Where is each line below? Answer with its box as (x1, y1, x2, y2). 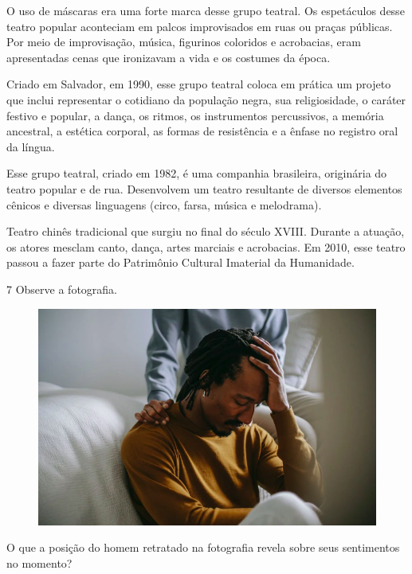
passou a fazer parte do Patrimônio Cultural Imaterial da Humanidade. (6, 254, 355, 271)
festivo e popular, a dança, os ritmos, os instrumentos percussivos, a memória (6, 107, 384, 123)
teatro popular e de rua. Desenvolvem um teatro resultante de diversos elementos (6, 180, 402, 197)
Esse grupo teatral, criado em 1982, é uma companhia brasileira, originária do (6, 165, 387, 182)
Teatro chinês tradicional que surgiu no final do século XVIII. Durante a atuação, (6, 223, 405, 240)
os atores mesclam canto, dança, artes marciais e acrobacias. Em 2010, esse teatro (6, 238, 406, 255)
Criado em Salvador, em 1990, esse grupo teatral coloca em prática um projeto (6, 76, 391, 92)
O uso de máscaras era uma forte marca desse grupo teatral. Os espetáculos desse (6, 2, 405, 18)
